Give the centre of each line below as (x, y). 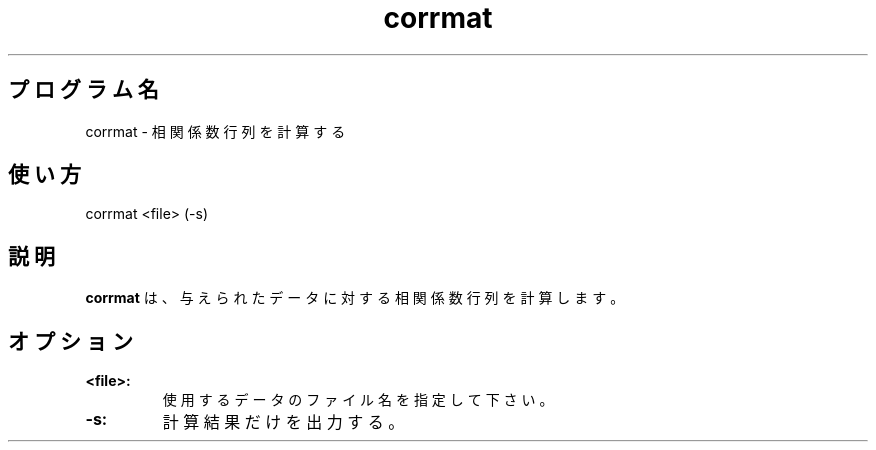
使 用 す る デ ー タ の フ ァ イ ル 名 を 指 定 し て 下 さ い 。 (358, 400)
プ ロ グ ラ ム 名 (83, 90)
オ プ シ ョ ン (70, 341)
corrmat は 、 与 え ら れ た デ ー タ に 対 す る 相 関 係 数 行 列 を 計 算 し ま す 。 (355, 298)
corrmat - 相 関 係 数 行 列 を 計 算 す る (215, 131)
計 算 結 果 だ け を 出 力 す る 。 (283, 422)
